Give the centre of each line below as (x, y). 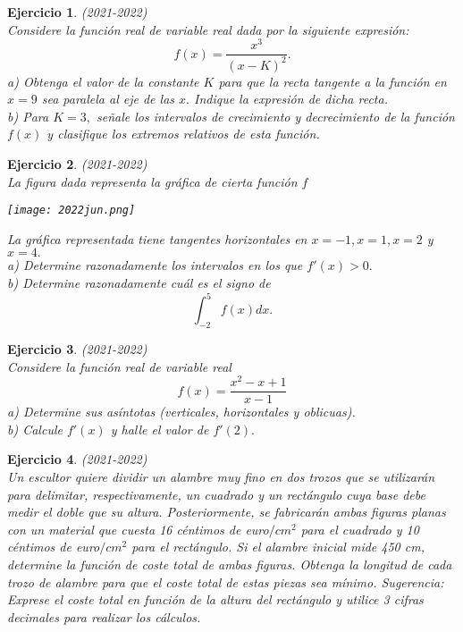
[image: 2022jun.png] (72, 211)
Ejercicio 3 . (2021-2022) (77, 348)
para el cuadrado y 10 (360, 529)
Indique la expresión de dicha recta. (290, 99)
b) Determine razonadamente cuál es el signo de (139, 283)
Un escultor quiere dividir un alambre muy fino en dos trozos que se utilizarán (221, 477)
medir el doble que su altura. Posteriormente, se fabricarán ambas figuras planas (227, 512)
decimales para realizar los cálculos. (104, 616)
